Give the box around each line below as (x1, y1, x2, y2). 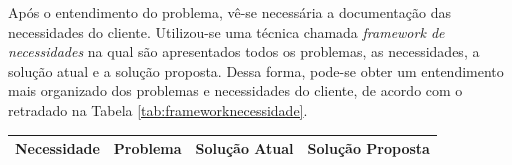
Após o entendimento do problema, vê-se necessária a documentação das (8, 2, 451, 22)
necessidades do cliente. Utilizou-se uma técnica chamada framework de (8, 21, 445, 42)
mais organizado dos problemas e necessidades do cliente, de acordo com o (8, 80, 463, 101)
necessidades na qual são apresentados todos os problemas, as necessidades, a (8, 41, 480, 62)
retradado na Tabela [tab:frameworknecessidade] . (8, 99, 308, 120)
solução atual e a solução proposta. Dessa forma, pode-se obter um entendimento (8, 60, 504, 81)
